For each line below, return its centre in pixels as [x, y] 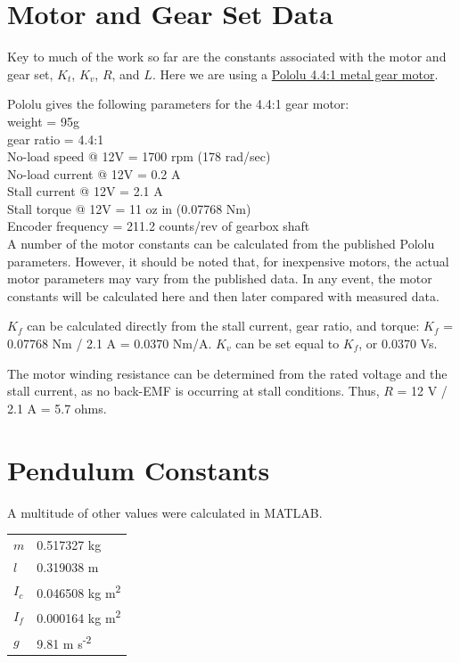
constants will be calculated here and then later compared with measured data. [223, 295]
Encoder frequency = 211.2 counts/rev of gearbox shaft [159, 226]
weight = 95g [43, 121]
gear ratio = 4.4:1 [56, 139]
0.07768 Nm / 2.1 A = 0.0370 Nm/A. [110, 344]
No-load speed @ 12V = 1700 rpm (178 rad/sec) [139, 156]
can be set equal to [287, 344]
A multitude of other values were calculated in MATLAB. [165, 512]
